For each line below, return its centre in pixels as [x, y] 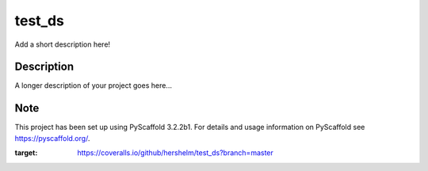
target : [26, 153]
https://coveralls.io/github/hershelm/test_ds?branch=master [175, 153]
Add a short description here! [63, 44]
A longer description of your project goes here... [93, 85]
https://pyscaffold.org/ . [52, 138]
